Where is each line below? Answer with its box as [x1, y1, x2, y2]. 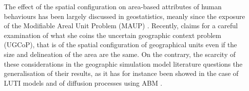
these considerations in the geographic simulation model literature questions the [4, 58, 243, 69]
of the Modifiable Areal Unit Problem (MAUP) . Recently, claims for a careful [4, 20, 238, 31]
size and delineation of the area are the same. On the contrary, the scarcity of [4, 49, 236, 59]
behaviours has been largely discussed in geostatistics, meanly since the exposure [4, 11, 245, 21]
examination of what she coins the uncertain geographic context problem [4, 30, 221, 40]
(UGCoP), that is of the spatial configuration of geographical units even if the [4, 39, 237, 50]
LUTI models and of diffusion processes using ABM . [4, 77, 162, 88]
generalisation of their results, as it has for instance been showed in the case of [4, 68, 239, 78]
